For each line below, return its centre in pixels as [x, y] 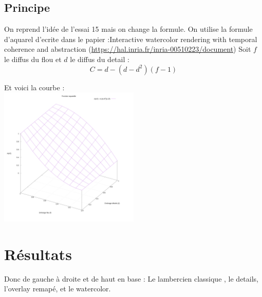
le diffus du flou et [33, 59]
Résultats [38, 254]
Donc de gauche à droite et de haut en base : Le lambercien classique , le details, [131, 278]
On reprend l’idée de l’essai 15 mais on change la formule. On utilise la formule [128, 29]
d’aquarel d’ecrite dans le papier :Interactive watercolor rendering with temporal [131, 39]
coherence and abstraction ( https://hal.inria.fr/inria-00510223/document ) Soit [128, 49]
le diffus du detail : [100, 59]
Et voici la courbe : [34, 87]
